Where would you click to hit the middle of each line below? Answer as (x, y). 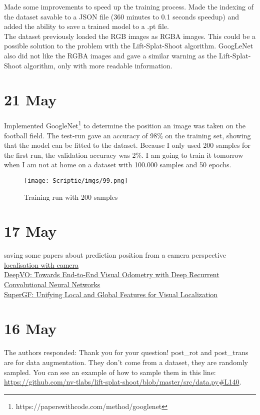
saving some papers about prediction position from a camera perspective (115, 255)
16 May (30, 328)
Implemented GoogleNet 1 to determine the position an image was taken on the (125, 125)
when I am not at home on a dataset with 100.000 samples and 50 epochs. (118, 165)
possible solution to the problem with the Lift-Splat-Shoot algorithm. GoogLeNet (129, 46)
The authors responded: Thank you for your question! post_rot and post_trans (126, 352)
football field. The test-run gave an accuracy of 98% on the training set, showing (127, 135)
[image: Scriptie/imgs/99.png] (76, 181)
